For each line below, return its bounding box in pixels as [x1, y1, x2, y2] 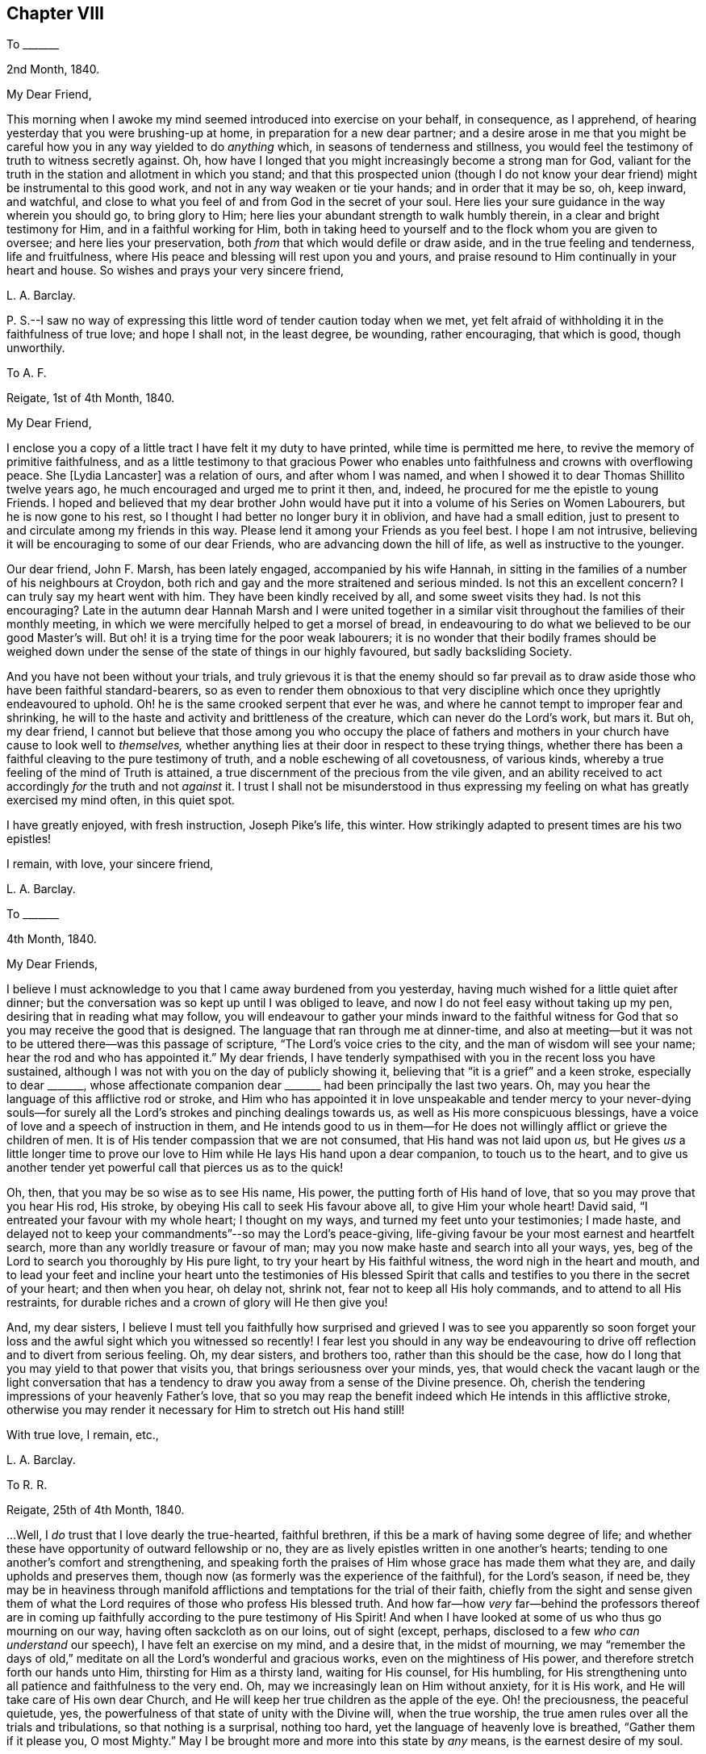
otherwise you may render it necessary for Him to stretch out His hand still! [6, 1403, 405, 1417]
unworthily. [6, 341, 65, 355]
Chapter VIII [6, 3, 104, 23]
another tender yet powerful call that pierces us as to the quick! [6, 1160, 344, 1175]
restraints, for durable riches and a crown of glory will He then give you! [6, 1295, 388, 1310]
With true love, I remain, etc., [6, 1428, 159, 1442]
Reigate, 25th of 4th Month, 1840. [6, 1503, 185, 1517]
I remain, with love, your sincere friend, [6, 857, 214, 871]
